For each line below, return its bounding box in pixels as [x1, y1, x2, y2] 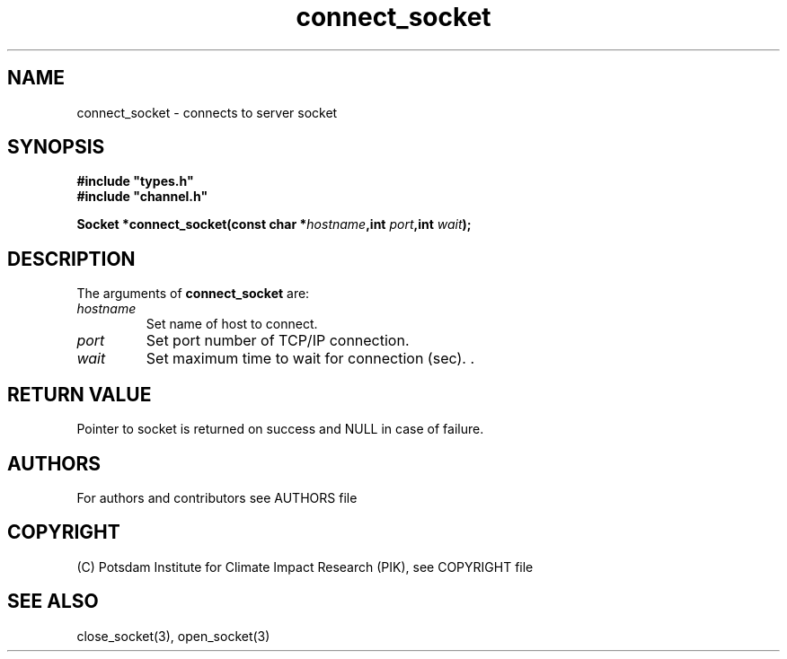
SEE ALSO [7, 590, 99, 613]
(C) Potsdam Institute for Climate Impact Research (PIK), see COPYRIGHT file [76, 558, 534, 575]
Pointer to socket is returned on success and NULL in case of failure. [76, 421, 484, 437]
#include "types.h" [76, 173, 194, 189]
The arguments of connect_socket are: [76, 286, 310, 302]
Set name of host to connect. [146, 316, 318, 332]
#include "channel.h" [76, 189, 208, 205]
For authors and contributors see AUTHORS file [76, 489, 358, 505]
